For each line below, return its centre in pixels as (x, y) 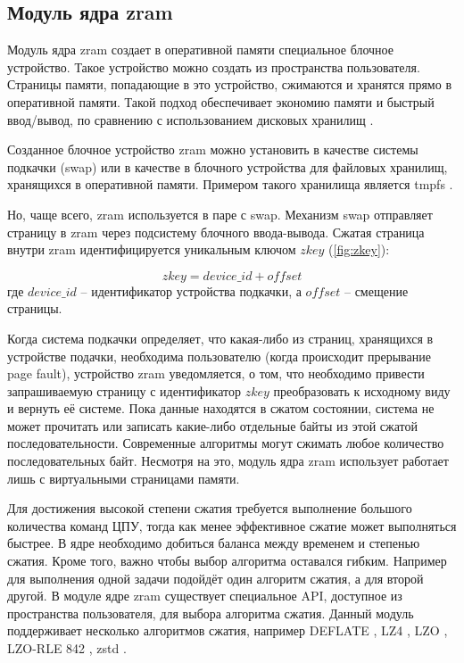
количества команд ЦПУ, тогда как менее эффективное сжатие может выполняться (232, 525)
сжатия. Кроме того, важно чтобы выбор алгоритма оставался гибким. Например (227, 561)
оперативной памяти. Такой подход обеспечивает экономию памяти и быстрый (221, 101)
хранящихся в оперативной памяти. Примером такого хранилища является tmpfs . (230, 184)
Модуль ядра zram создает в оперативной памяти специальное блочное (200, 50)
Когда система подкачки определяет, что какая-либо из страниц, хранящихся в (220, 338)
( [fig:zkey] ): (359, 249)
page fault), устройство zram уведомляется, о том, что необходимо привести (216, 373)
